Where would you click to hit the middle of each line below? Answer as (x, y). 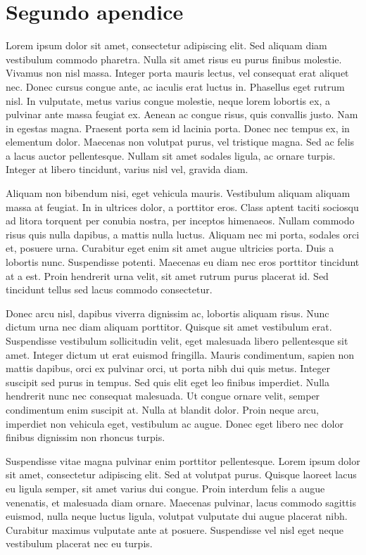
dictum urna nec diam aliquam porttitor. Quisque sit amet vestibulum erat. (169, 327)
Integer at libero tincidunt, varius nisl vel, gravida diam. (127, 169)
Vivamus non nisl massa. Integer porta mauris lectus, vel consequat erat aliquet (177, 73)
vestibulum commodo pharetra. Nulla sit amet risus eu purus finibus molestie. (174, 59)
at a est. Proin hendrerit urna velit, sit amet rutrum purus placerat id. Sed (167, 275)
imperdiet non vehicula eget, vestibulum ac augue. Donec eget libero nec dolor (175, 423)
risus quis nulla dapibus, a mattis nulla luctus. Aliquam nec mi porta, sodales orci (183, 234)
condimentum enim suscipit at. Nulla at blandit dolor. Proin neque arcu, (163, 409)
